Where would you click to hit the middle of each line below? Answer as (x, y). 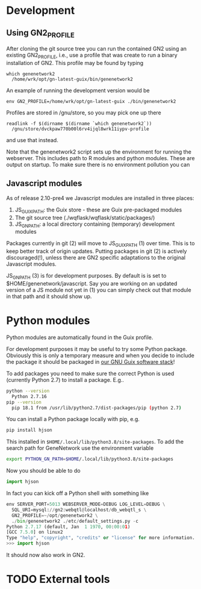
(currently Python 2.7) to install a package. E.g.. (65, 379)
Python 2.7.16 (29, 396)
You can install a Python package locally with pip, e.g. (73, 419)
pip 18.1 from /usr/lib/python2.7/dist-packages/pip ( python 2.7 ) (97, 408)
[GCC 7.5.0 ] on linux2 (35, 532)
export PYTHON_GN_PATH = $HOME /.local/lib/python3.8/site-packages (90, 459)
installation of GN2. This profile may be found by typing (75, 63)
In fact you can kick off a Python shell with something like (78, 493)
